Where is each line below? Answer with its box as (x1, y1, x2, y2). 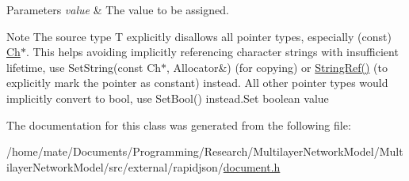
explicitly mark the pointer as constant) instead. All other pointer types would (6, 74, 388, 91)
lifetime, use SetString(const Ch (6, 58, 162, 75)
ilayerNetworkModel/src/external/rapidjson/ (6, 158, 224, 175)
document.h (223, 158, 281, 175)
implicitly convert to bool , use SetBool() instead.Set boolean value (6, 89, 329, 106)
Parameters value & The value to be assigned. (6, 2, 229, 17)
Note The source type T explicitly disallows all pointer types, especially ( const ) (6, 28, 392, 44)
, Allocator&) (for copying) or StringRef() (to (166, 58, 388, 75)
